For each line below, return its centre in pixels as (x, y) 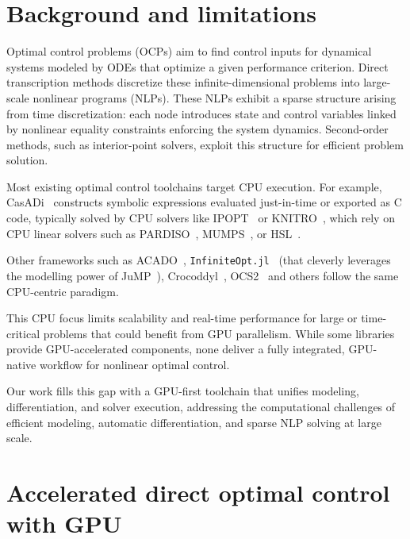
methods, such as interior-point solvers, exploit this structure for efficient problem (205, 144)
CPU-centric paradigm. (63, 291)
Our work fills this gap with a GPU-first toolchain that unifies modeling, (183, 391)
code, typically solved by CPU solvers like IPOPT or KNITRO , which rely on (201, 218)
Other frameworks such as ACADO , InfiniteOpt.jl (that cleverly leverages (199, 260)
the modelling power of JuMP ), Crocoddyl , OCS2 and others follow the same (203, 275)
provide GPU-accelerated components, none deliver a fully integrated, (176, 349)
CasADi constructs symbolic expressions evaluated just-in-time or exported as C (204, 202)
